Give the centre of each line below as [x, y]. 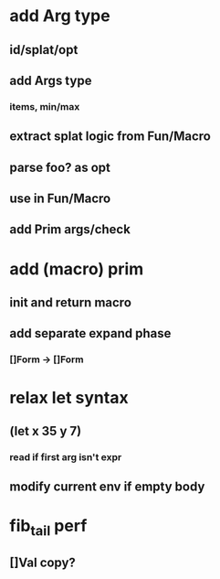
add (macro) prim [77, 268]
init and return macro [71, 303]
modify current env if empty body [107, 487]
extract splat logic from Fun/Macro [110, 137]
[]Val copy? [42, 563]
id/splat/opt [44, 50]
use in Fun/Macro [60, 199]
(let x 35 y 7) [46, 431]
